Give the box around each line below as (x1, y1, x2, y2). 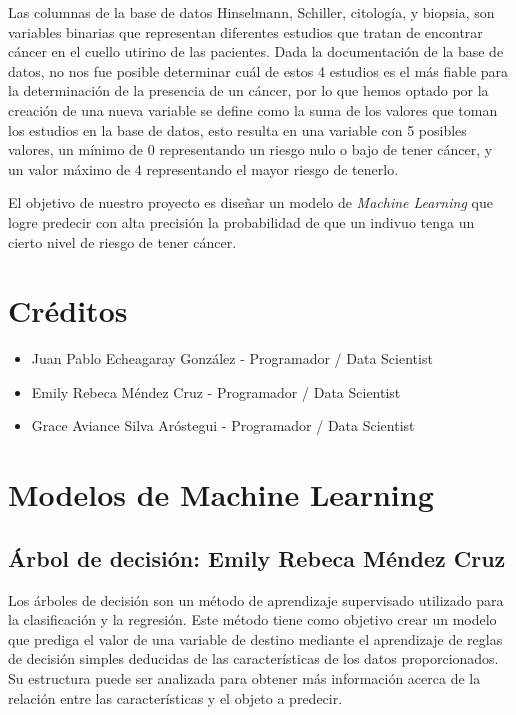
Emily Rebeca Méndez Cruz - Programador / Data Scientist (31, 381, 401, 402)
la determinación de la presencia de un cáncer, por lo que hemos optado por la (8, 80, 489, 101)
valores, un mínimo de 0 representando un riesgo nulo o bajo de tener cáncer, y (8, 139, 493, 160)
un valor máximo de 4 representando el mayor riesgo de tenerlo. (8, 158, 399, 179)
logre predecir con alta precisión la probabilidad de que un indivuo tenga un (8, 211, 475, 232)
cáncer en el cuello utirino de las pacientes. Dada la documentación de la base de (8, 41, 504, 62)
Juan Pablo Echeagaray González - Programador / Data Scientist (31, 348, 433, 369)
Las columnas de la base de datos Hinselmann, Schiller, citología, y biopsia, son (8, 2, 495, 22)
